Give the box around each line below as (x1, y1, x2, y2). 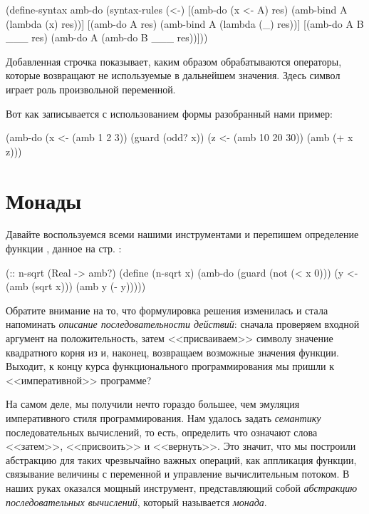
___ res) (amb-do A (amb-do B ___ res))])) (6, 30, 208, 45)
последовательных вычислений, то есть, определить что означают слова (6, 424, 318, 439)
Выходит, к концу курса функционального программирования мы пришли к (6, 359, 334, 374)
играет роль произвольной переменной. (6, 81, 176, 96)
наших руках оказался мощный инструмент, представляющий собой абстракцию (6, 480, 358, 495)
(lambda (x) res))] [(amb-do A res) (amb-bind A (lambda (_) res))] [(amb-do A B (6, 16, 364, 31)
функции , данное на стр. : (6, 241, 122, 256)
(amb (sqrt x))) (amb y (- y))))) (6, 279, 146, 294)
